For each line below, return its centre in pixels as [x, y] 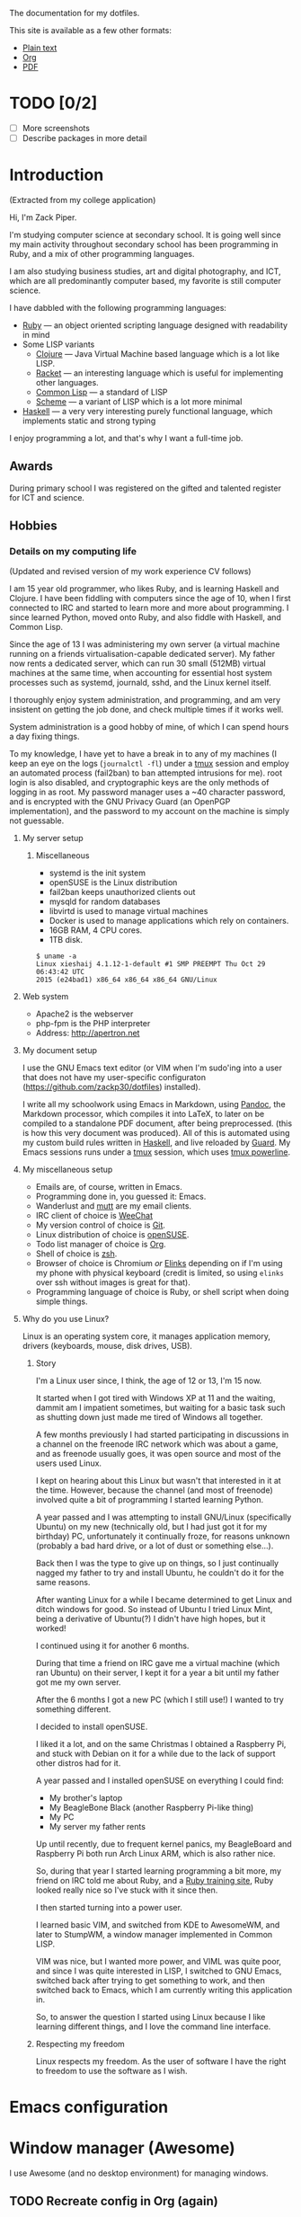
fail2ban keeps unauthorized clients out [122, 891]
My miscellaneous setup [67, 1169]
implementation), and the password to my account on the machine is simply [150, 811]
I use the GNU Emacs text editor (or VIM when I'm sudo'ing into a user [152, 1068]
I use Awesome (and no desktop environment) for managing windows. [139, 2173]
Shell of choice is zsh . [76, 1254]
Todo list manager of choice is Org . [101, 1244]
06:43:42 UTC [60, 971]
